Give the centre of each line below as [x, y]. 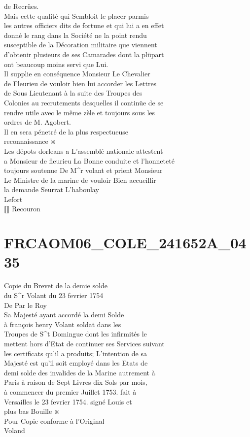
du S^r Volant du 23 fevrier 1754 [54, 295]
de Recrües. [21, 6]
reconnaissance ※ [30, 141]
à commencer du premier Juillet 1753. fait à [70, 391]
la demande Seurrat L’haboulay [52, 189]
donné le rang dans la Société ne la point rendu [75, 35]
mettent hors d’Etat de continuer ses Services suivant [84, 343]
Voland [15, 430]
